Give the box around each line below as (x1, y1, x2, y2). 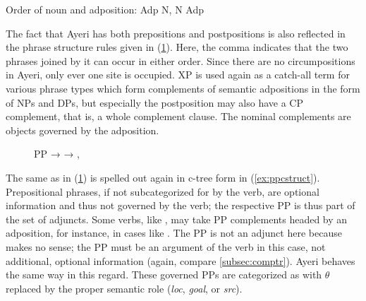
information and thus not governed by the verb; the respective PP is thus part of (6, 198, 355, 213)
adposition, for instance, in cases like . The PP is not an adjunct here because (6, 225, 342, 240)
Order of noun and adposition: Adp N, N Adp (6, 2, 204, 16)
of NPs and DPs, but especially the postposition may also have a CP (6, 95, 304, 110)
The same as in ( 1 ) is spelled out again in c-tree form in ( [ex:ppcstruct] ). (6, 170, 320, 184)
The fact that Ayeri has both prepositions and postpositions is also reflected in (6, 25, 346, 40)
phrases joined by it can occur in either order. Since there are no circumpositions (6, 53, 355, 68)
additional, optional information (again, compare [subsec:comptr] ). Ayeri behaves (6, 253, 355, 268)
